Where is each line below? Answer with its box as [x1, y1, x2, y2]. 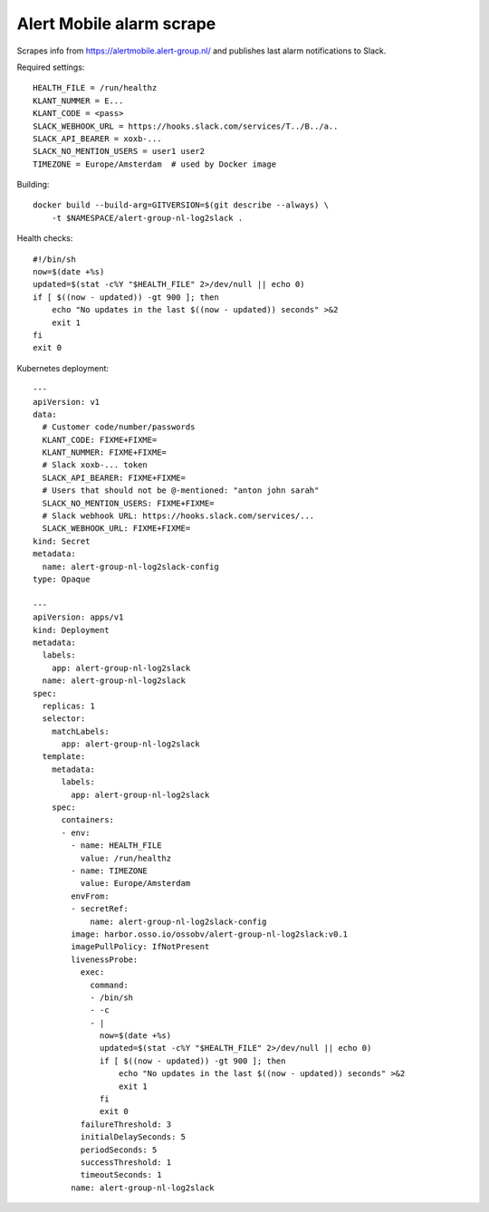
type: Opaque [33, 574, 91, 584]
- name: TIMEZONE [71, 865, 149, 876]
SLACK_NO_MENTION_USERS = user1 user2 [33, 146, 206, 157]
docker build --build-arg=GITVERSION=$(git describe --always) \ [33, 200, 330, 210]
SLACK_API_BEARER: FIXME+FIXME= [42, 472, 186, 483]
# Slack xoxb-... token [42, 460, 149, 470]
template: [42, 752, 86, 762]
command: [90, 979, 129, 990]
